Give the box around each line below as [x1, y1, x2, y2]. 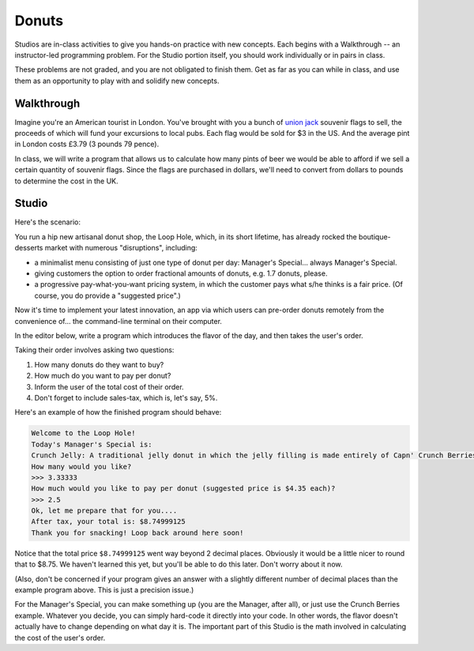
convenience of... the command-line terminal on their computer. [14, 316, 223, 325]
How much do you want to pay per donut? [34, 371, 171, 381]
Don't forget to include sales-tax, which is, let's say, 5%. [34, 393, 218, 402]
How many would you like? [31, 462, 132, 471]
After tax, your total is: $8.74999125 [31, 517, 186, 526]
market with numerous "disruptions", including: [44, 243, 197, 253]
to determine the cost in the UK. [14, 176, 118, 186]
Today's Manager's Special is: [31, 439, 153, 449]
